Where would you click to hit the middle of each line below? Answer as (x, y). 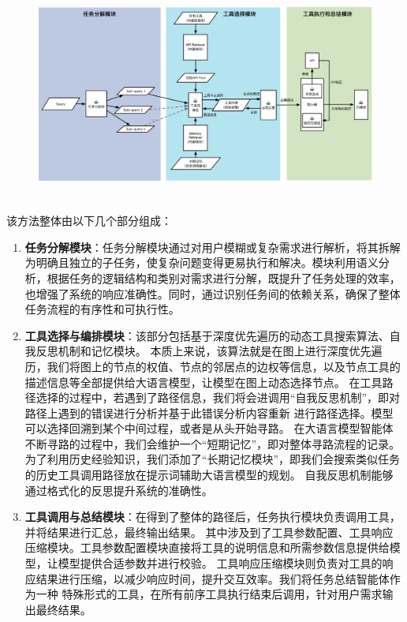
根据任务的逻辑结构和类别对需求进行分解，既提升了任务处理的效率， (224, 277)
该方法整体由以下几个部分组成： (89, 221)
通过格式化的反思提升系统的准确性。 (119, 490)
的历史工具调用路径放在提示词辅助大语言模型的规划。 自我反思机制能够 (209, 475)
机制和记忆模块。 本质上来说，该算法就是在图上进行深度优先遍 (220, 351)
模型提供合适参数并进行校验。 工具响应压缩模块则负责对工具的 (220, 563)
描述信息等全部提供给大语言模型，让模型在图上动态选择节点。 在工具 (203, 382)
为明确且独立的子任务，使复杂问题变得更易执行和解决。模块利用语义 (202, 262)
